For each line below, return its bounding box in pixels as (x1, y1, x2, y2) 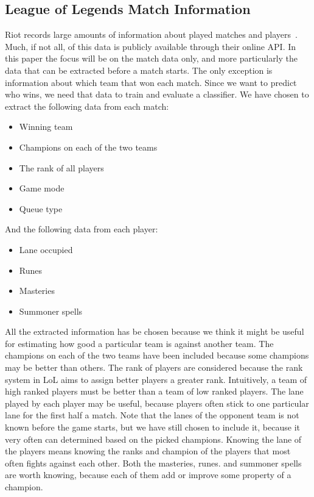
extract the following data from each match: (5, 99, 169, 112)
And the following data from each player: (5, 223, 158, 235)
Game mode (19, 182, 65, 195)
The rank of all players (19, 161, 104, 174)
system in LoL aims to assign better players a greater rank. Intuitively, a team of (5, 373, 307, 385)
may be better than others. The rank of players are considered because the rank (5, 361, 303, 374)
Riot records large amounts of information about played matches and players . (5, 28, 298, 41)
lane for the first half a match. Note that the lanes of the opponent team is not (5, 409, 299, 421)
